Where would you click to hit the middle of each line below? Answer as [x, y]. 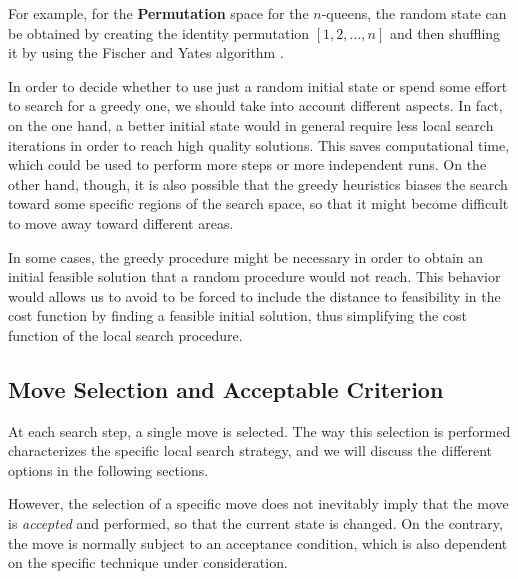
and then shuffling [445, 32]
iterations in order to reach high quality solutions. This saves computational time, [259, 144]
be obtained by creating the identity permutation [159, 32]
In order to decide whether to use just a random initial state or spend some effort [258, 85]
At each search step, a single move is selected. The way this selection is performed [259, 430]
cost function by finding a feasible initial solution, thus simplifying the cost [238, 315]
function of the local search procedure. [125, 334]
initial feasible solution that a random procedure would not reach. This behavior [254, 276]
